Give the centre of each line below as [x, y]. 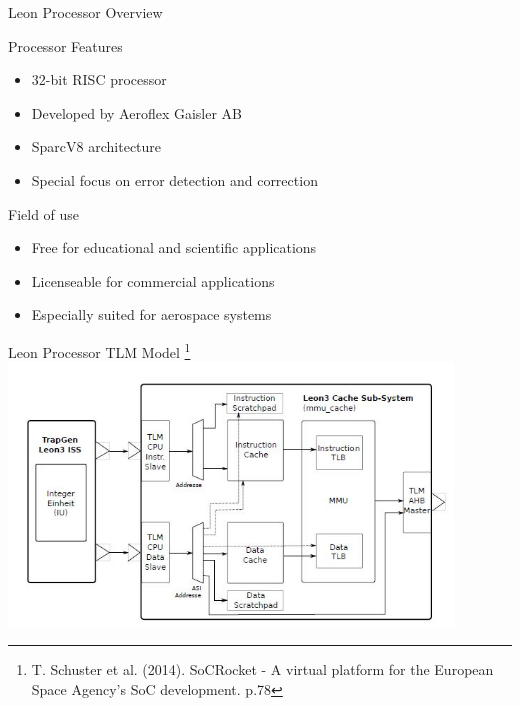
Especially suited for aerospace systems [151, 314]
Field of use [44, 213]
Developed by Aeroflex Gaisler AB [137, 112]
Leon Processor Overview [85, 12]
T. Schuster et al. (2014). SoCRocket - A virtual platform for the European [262, 669]
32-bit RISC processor [99, 79]
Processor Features [65, 45]
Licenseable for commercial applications [153, 280]
